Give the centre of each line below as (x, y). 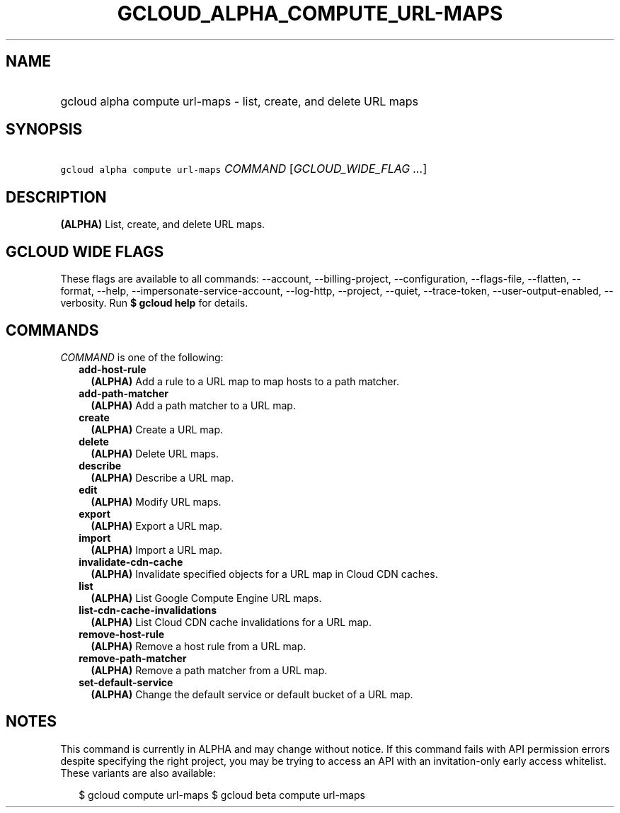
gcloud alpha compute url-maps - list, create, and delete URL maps (240, 101)
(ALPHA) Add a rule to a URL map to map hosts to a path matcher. (245, 381)
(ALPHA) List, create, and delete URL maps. (163, 224)
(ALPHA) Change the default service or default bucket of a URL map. (252, 694)
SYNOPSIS (44, 130)
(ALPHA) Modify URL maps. (156, 501)
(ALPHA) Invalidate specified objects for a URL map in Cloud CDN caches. (264, 574)
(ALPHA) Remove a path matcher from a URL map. (209, 670)
